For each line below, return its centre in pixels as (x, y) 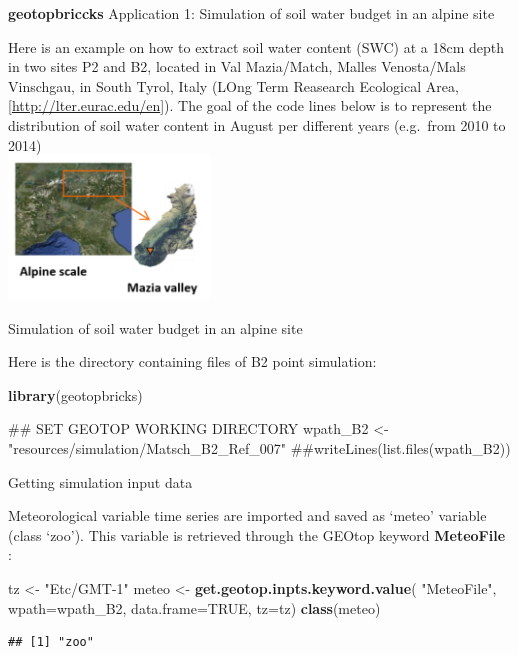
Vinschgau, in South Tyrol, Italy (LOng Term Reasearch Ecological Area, (233, 85)
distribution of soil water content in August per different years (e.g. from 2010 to (257, 124)
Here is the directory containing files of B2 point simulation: (192, 361)
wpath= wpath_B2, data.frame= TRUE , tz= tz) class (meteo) (194, 607)
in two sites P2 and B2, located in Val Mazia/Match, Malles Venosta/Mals (237, 66)
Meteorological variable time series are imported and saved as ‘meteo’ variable (247, 515)
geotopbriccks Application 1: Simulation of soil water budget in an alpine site (251, 13)
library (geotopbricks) (75, 394)
